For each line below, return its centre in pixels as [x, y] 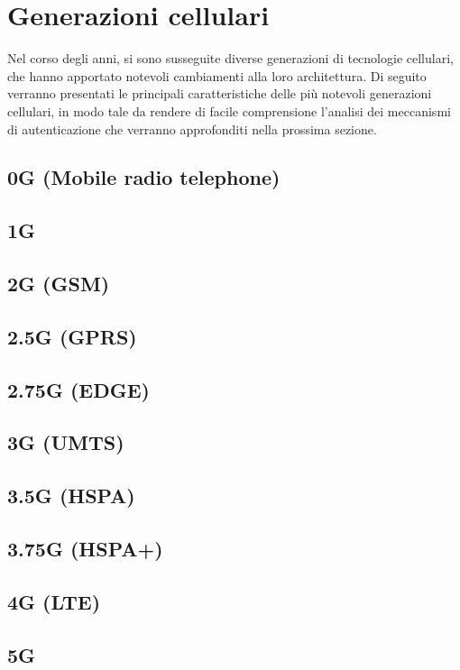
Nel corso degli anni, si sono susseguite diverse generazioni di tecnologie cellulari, [230, 58]
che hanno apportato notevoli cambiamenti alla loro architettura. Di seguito [217, 75]
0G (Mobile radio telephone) [144, 177]
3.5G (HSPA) [71, 496]
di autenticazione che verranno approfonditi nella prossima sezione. [192, 128]
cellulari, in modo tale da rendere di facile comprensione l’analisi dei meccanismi [229, 110]
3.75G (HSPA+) [85, 548]
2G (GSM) [59, 284]
